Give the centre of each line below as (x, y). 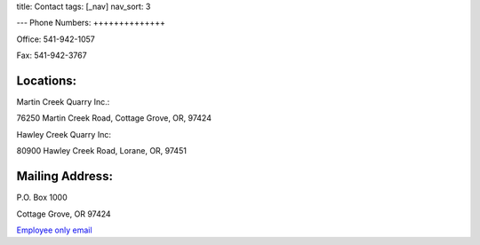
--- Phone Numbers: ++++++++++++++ (91, 23)
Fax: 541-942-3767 (52, 55)
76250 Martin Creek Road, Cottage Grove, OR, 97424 (114, 118)
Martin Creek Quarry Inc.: (63, 102)
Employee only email (54, 230)
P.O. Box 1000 (42, 198)
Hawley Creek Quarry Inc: (64, 134)
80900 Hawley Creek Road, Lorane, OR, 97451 (101, 151)
